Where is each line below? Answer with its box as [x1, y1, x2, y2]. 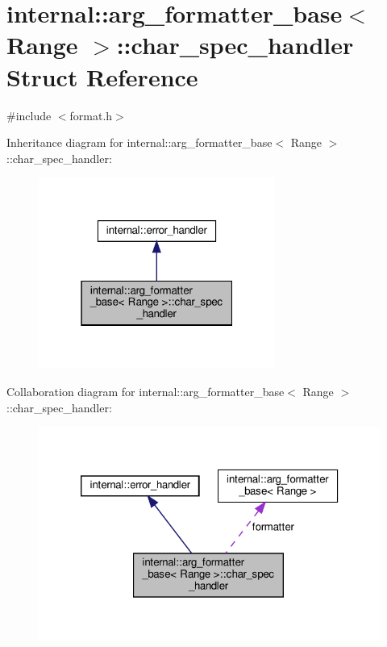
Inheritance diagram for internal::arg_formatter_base [6, 134, 273, 151]
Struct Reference [6, 60, 198, 93]
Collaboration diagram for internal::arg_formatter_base [6, 382, 285, 399]
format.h [69, 106, 113, 123]
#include [6, 106, 52, 123]
